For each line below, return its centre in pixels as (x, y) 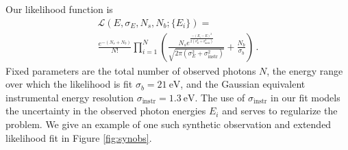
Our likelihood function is (59, 9)
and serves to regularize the (280, 111)
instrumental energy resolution (70, 97)
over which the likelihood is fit (69, 84)
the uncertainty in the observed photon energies (106, 111)
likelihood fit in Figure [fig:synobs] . (79, 137)
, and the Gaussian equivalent (243, 84)
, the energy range (305, 70)
